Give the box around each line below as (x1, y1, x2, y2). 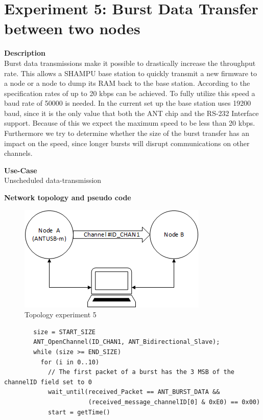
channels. (4, 148, 33, 158)
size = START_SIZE (33, 328, 95, 336)
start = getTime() (47, 408, 110, 416)
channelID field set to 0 (4, 378, 92, 386)
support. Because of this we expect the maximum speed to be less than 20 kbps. (4, 118, 255, 128)
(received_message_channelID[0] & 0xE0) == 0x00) (88, 398, 260, 406)
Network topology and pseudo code (4, 192, 131, 203)
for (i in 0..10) (40, 358, 100, 366)
